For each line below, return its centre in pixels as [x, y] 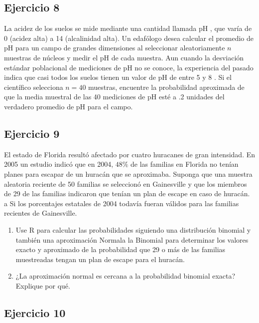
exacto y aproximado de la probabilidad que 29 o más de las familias [121, 249]
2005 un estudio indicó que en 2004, [59, 164]
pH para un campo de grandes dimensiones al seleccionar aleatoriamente [115, 48]
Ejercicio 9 [32, 133]
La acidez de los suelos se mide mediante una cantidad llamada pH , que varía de [128, 28]
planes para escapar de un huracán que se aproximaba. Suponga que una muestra [128, 173]
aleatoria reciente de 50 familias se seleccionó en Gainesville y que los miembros [126, 183]
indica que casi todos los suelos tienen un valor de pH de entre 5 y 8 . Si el [118, 77]
